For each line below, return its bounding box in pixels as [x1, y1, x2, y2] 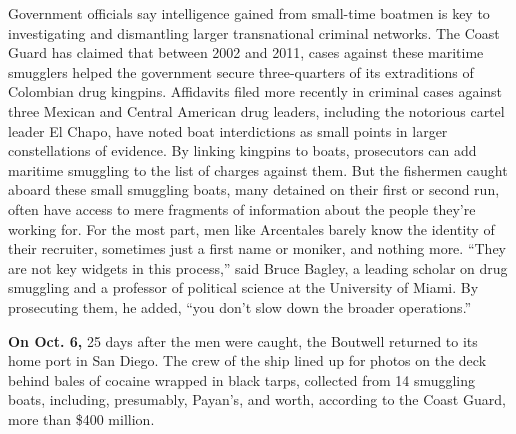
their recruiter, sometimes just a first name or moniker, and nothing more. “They [8, 238, 506, 259]
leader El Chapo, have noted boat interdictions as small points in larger [8, 120, 448, 141]
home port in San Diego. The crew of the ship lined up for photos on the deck [8, 350, 487, 371]
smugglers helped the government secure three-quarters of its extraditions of [8, 61, 474, 82]
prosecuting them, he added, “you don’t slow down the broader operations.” [8, 296, 472, 317]
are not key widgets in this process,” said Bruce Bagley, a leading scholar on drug [8, 257, 508, 278]
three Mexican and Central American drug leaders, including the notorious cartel [8, 100, 505, 121]
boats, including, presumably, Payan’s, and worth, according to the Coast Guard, [8, 389, 506, 410]
